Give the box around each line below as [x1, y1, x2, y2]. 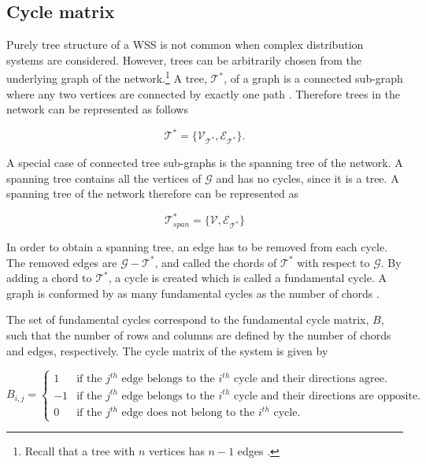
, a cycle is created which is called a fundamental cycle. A [108, 269, 387, 286]
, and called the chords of [154, 254, 277, 270]
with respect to [297, 254, 370, 270]
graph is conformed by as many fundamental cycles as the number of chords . [6, 284, 380, 301]
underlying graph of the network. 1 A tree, [6, 68, 207, 87]
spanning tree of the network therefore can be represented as [6, 185, 299, 202]
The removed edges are [6, 254, 117, 270]
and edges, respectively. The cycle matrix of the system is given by [6, 342, 328, 358]
